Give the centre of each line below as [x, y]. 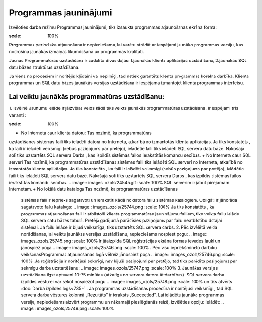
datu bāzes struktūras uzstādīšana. [44, 67]
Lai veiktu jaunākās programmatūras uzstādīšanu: [87, 97]
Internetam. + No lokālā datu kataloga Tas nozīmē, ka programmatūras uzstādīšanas [93, 189]
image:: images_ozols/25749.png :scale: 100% [67, 309]
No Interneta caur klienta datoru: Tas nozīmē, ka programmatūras [87, 133]
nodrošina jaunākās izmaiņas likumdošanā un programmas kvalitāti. [76, 51]
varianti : [18, 115]
